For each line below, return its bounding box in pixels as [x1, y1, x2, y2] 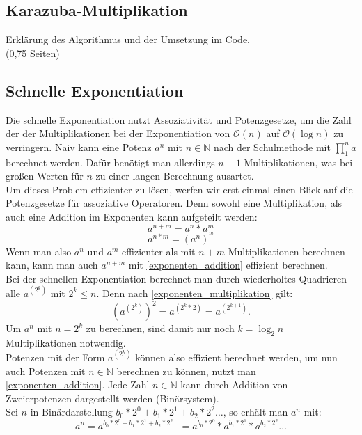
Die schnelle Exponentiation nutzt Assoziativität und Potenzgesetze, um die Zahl [6, 112, 352, 127]
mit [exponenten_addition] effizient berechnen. [128, 258, 328, 272]
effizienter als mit [122, 244, 196, 258]
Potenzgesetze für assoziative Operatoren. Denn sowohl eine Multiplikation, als [6, 196, 343, 210]
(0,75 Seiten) [6, 45, 60, 60]
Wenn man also [6, 244, 72, 258]
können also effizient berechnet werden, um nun [135, 349, 338, 364]
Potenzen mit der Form [6, 349, 105, 364]
